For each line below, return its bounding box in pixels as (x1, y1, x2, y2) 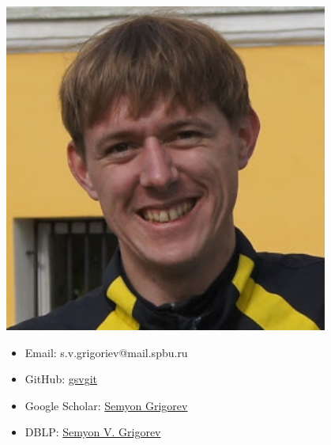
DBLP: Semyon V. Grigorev (24, 424, 161, 440)
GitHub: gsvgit (24, 371, 97, 387)
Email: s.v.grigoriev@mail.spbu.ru (24, 344, 188, 360)
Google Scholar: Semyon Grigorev (24, 397, 188, 413)
